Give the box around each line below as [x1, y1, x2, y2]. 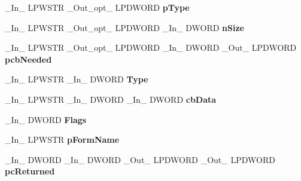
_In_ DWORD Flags [5, 113, 87, 125]
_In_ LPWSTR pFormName [5, 133, 120, 146]
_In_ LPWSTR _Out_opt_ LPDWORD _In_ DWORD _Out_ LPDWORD [5, 41, 297, 54]
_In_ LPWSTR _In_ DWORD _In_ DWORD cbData [5, 93, 217, 105]
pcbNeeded [5, 53, 52, 65]
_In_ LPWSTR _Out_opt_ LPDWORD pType [5, 1, 190, 13]
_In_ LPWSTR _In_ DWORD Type [5, 73, 148, 85]
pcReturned [5, 165, 55, 177]
